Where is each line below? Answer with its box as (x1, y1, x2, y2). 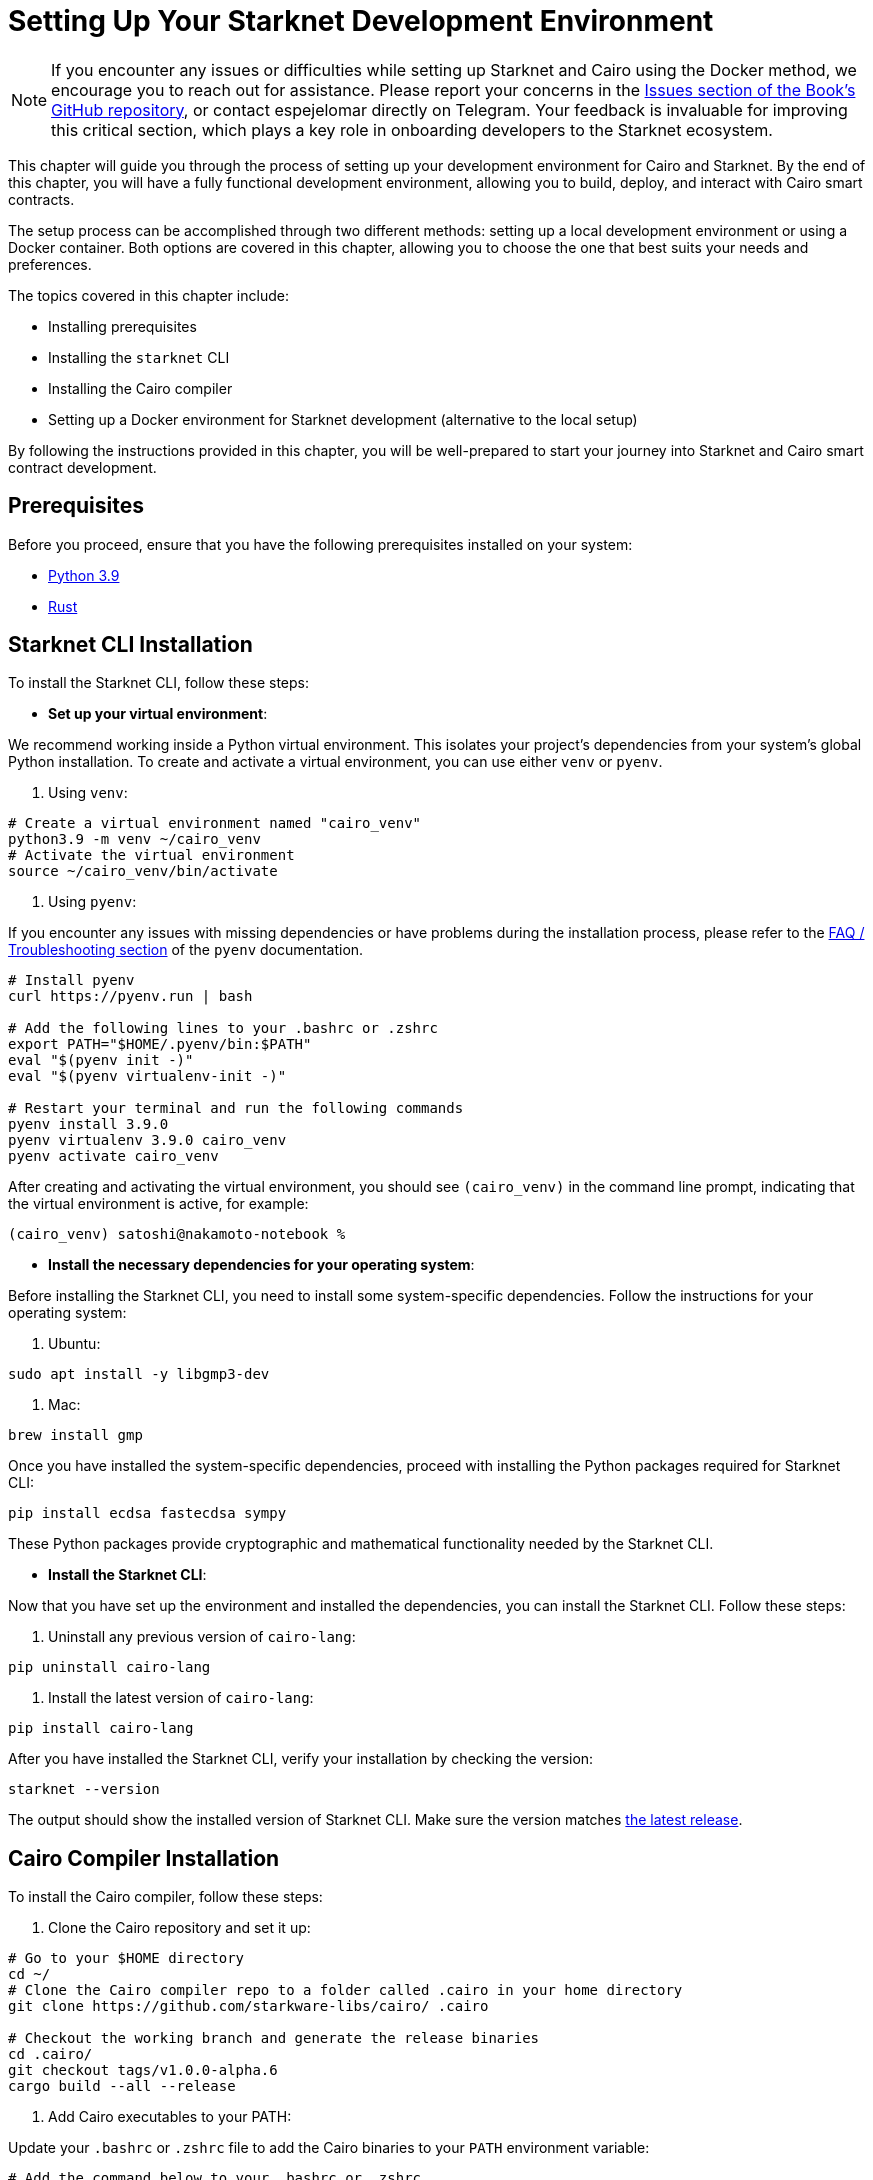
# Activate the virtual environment (8, 847, 295, 864)
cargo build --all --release (8, 2078, 236, 2095)
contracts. (8, 190, 75, 208)
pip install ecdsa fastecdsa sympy (8, 1505, 287, 1522)
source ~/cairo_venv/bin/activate (8, 863, 278, 880)
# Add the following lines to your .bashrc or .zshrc (8, 1020, 438, 1037)
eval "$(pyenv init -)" (8, 1052, 194, 1069)
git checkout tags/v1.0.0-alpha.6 (8, 2062, 278, 2079)
